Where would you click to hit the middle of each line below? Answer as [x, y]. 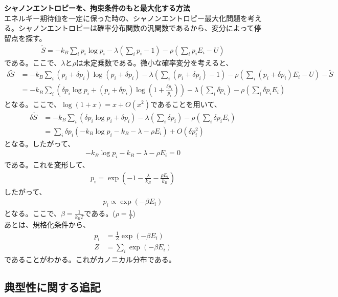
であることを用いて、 [186, 104]
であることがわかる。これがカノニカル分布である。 [90, 259]
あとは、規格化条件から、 [47, 225]
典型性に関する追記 [52, 287]
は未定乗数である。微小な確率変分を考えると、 [154, 62]
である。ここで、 [33, 62]
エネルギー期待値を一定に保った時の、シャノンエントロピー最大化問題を [126, 18]
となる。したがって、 [40, 143]
